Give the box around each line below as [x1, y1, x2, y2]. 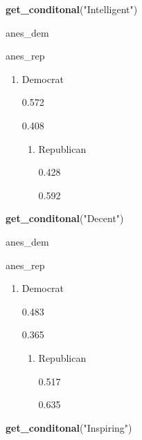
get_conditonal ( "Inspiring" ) [6, 420, 132, 434]
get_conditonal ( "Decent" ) [6, 211, 124, 226]
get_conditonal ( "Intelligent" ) [6, 2, 138, 16]
